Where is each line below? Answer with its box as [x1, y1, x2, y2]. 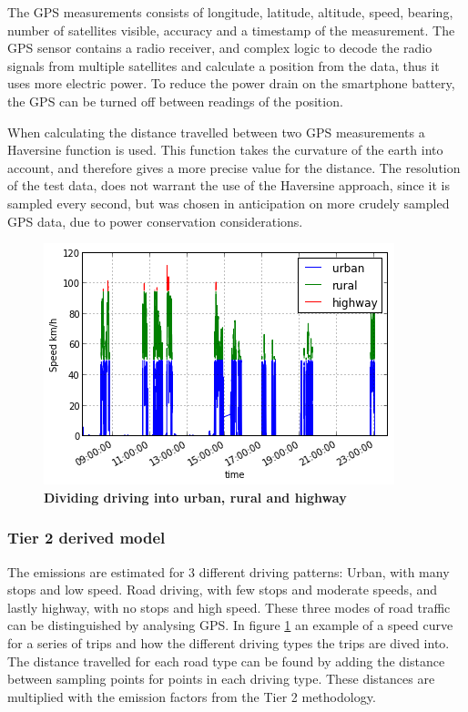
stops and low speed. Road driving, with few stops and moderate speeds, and [7, 580, 438, 599]
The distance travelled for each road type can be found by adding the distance [7, 651, 445, 670]
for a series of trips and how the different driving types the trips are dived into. [7, 633, 450, 652]
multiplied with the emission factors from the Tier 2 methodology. [7, 687, 376, 706]
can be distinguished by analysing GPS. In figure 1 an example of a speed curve [7, 615, 453, 635]
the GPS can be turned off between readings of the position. [7, 91, 343, 110]
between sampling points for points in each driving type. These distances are [7, 669, 435, 688]
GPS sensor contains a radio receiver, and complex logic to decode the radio [7, 38, 432, 57]
